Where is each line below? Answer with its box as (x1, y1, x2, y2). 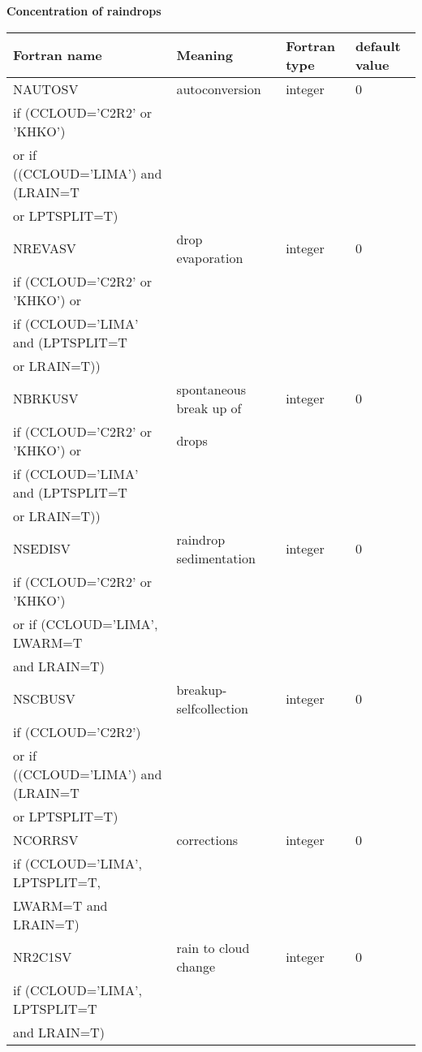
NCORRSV (13, 830, 79, 849)
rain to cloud (176, 938, 250, 957)
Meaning (176, 45, 234, 65)
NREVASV (13, 239, 76, 258)
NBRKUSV (13, 389, 79, 408)
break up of (176, 398, 242, 417)
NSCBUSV (13, 689, 75, 709)
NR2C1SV (13, 947, 72, 967)
